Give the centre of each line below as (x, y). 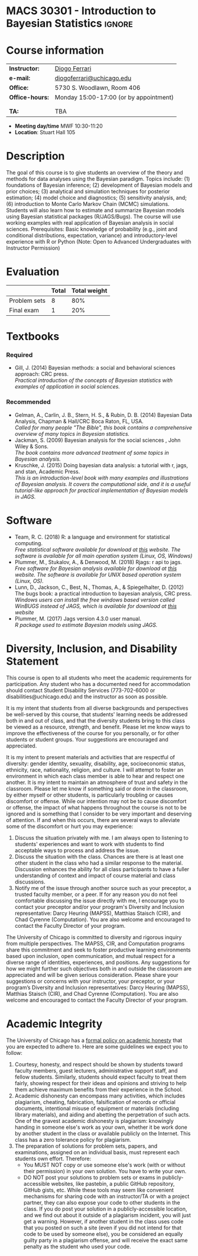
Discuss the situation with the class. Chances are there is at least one (99, 856)
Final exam (24, 310)
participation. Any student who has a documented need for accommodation (98, 684)
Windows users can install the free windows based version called (95, 600)
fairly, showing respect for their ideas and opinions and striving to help (101, 1083)
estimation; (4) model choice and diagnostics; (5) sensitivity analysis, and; (97, 198)
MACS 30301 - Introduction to (81, 11)
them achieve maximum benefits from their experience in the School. (99, 1089)
